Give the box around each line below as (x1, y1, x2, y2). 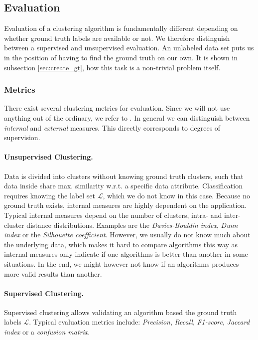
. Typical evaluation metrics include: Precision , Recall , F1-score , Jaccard (29, 317, 250, 327)
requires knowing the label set (4, 190, 96, 200)
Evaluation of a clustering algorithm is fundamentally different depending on (4, 23, 238, 33)
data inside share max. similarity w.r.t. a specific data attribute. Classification (4, 180, 243, 191)
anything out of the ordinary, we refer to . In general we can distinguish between (4, 112, 250, 123)
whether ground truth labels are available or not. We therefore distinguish (4, 32, 230, 43)
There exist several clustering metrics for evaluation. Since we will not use (4, 103, 230, 113)
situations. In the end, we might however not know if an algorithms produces (4, 258, 239, 269)
